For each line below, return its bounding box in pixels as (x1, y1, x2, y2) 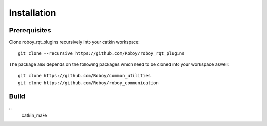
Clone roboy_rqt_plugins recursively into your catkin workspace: (9, 39, 140, 45)
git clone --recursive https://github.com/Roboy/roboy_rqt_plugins (18, 51, 185, 56)
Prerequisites (9, 26, 51, 34)
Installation (9, 7, 56, 18)
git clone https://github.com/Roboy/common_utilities (18, 73, 151, 79)
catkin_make (21, 112, 47, 118)
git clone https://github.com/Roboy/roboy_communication (18, 80, 159, 86)
